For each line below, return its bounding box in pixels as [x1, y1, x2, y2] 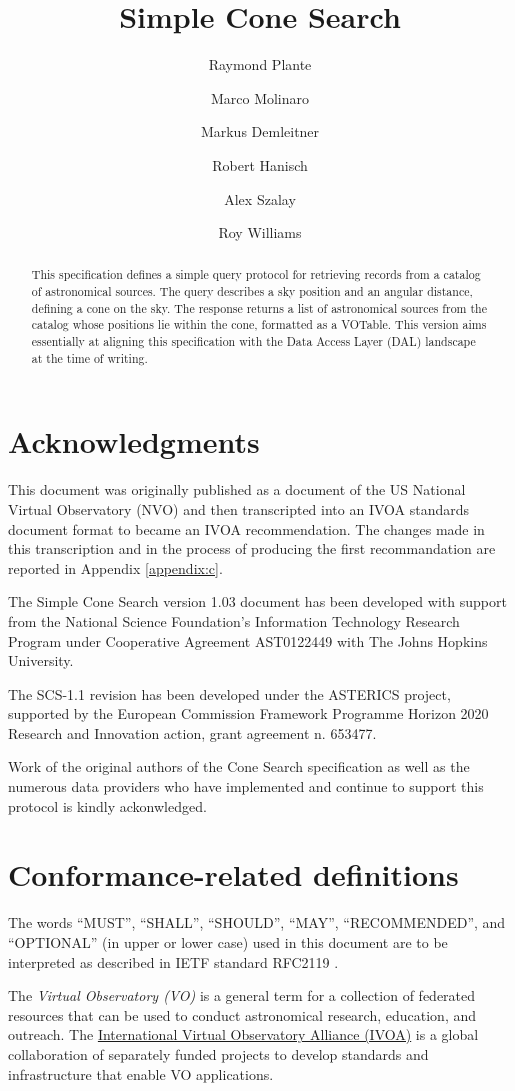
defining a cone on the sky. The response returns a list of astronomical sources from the [31, 299, 487, 316]
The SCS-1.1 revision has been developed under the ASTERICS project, [8, 683, 451, 704]
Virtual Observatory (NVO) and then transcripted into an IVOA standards [8, 498, 470, 519]
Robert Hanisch [212, 154, 308, 175]
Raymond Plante [208, 54, 312, 75]
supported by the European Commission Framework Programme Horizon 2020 [8, 703, 489, 724]
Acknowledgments [8, 421, 260, 462]
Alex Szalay [224, 188, 296, 209]
